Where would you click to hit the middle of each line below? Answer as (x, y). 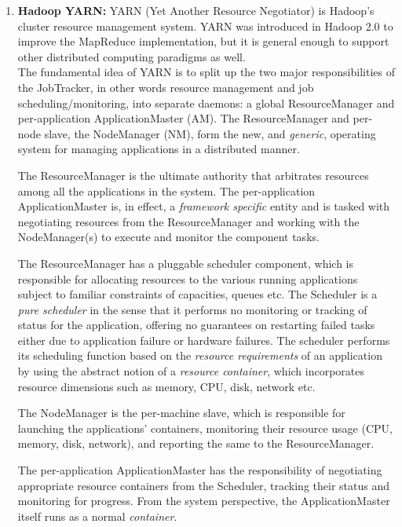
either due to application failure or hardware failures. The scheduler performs (204, 340)
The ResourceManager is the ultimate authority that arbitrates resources (193, 175)
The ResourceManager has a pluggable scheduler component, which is (186, 263)
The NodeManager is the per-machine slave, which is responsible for (181, 413)
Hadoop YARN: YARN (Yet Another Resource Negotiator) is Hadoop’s (196, 10)
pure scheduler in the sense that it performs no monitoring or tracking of (192, 309)
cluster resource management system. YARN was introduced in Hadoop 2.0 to (205, 26)
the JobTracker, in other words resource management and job (166, 87)
